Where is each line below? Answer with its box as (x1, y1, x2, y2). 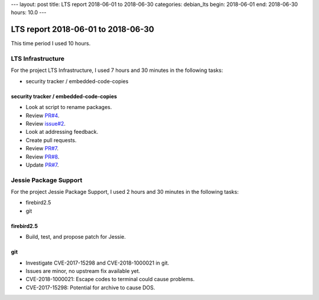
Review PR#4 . (25, 112, 60, 119)
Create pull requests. (25, 136, 77, 144)
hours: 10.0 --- (11, 9, 47, 16)
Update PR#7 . (25, 161, 59, 168)
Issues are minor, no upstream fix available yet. (25, 268, 141, 275)
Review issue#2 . (25, 120, 66, 127)
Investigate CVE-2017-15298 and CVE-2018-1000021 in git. (25, 259, 170, 266)
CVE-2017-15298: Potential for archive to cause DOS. (25, 283, 155, 291)
